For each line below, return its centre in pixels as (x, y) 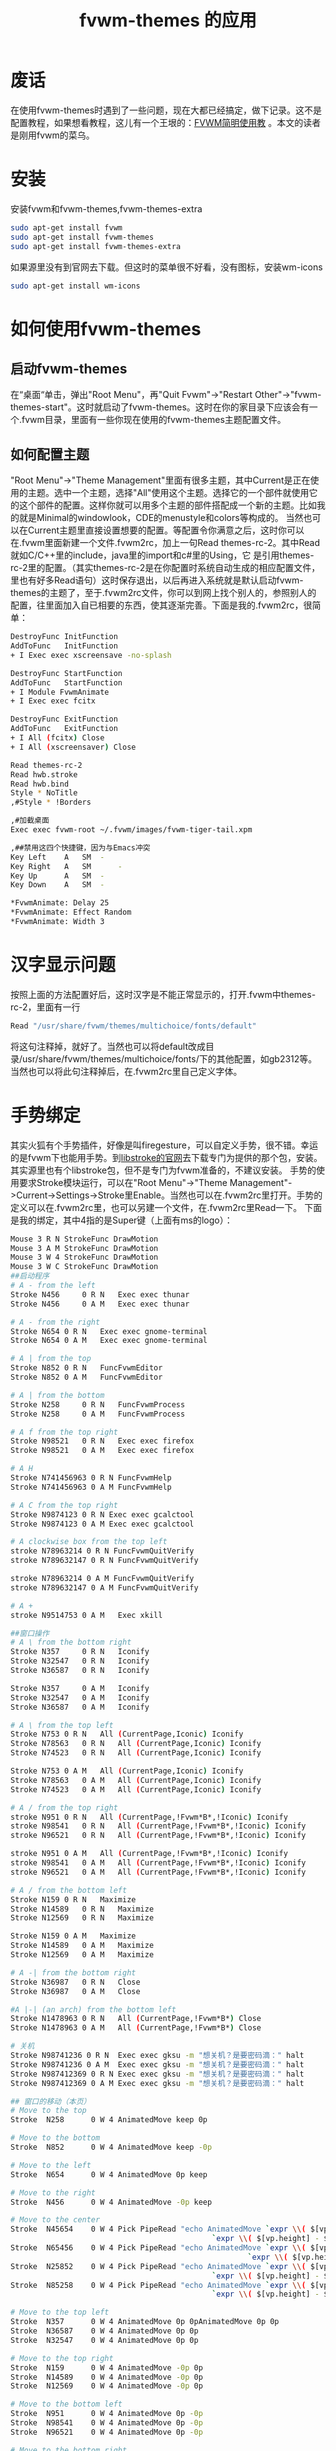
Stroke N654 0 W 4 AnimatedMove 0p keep (109, 2174)
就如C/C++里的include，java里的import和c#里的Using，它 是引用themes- (162, 555)
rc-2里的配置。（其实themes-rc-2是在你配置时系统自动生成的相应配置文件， (165, 568)
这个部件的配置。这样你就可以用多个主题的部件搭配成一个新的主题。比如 (167, 505)
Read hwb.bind (40, 784)
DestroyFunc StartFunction (66, 673)
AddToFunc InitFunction (64, 646)
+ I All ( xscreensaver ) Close (73, 747)
